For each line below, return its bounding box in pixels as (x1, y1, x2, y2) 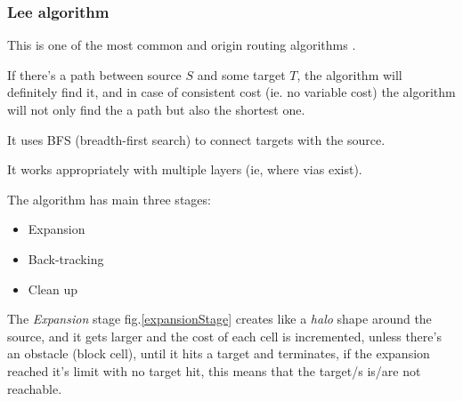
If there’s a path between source (7, 65, 182, 84)
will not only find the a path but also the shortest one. (7, 100, 305, 118)
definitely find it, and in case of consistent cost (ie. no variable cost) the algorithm (7, 83, 456, 101)
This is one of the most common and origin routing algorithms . (7, 36, 356, 54)
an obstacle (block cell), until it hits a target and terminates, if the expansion (7, 344, 430, 363)
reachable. (7, 379, 62, 397)
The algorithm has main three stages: (7, 189, 211, 208)
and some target (197, 65, 286, 84)
